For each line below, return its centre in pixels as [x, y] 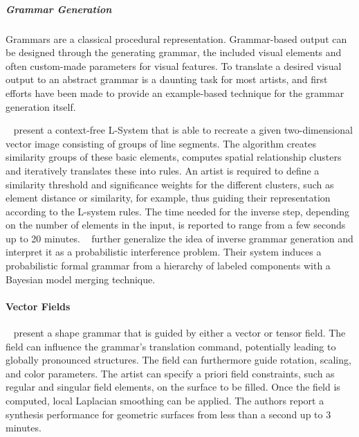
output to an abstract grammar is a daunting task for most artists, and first [167, 79]
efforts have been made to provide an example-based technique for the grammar [175, 92]
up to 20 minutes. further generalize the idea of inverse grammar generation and [179, 238]
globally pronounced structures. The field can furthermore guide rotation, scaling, [178, 360]
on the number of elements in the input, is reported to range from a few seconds [176, 225]
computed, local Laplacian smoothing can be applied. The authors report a [165, 401]
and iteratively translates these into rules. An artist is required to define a [163, 170]
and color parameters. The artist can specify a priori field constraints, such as [170, 373]
